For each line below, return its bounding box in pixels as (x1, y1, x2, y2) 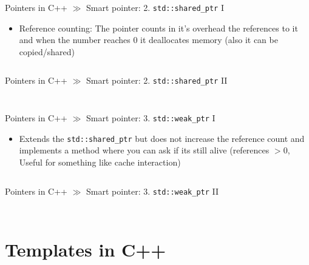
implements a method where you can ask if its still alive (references (19, 144, 270, 156)
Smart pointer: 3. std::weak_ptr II (86, 184, 219, 197)
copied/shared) (19, 45, 75, 58)
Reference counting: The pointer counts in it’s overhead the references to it (19, 21, 298, 34)
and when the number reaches (19, 33, 131, 46)
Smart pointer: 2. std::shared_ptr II (86, 74, 228, 87)
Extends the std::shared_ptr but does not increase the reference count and (19, 132, 305, 144)
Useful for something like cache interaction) (19, 156, 181, 168)
